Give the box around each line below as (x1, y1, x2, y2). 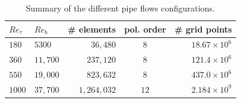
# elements (67, 22, 116, 35)
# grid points (174, 22, 232, 35)
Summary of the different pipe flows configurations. (26, 2, 215, 14)
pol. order (124, 22, 166, 35)
